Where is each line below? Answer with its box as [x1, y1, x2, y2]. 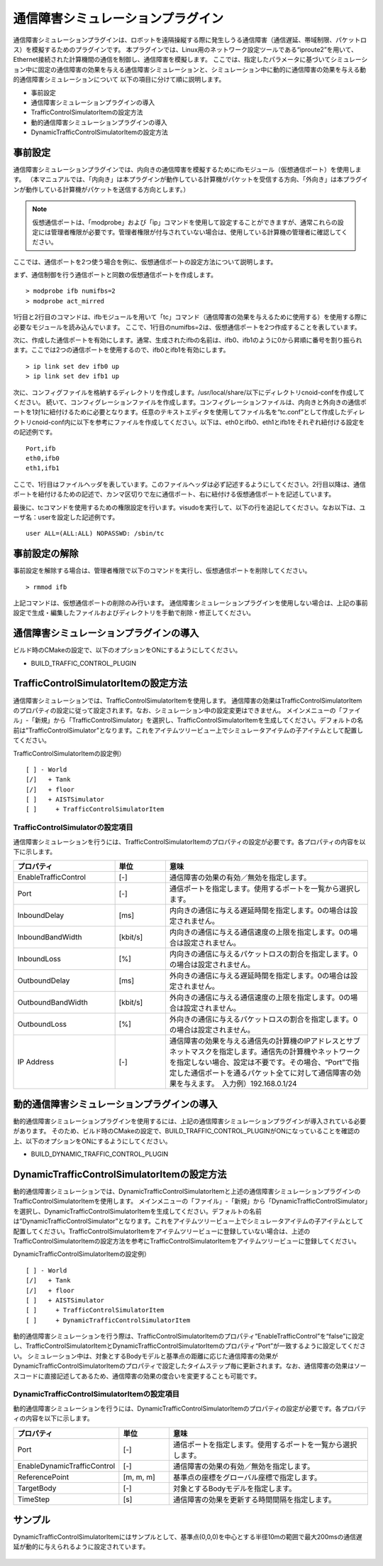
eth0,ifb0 [26, 454, 60, 462]
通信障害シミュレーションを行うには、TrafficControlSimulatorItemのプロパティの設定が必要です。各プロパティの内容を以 [13, 837, 366, 846]
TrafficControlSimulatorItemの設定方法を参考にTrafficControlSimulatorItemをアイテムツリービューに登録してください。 [13, 1236, 361, 1245]
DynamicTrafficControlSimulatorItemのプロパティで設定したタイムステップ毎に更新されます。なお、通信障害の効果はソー [13, 1361, 367, 1371]
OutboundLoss [17, 1020, 67, 1030]
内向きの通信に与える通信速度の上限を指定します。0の [169, 927, 351, 937]
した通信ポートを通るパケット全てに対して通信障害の [176, 1068, 355, 1078]
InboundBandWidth [17, 932, 82, 942]
